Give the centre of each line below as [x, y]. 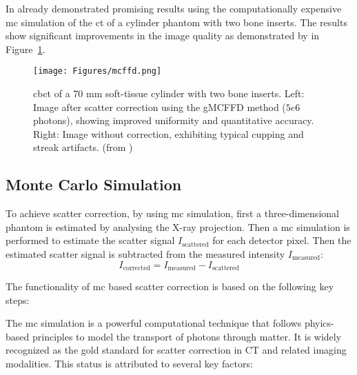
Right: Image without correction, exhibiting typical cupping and [169, 133]
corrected [136, 268]
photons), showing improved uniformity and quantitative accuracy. [174, 120]
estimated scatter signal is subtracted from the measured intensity [145, 253]
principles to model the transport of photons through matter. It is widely [187, 336]
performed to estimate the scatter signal [90, 240]
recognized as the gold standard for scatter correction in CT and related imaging [176, 350]
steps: [18, 300]
